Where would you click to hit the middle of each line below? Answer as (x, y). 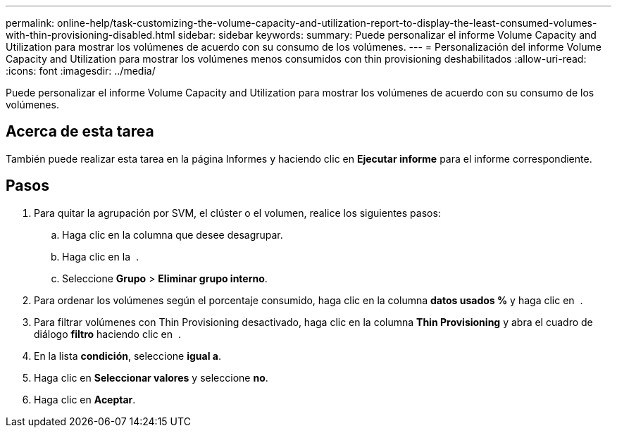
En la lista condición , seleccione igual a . (127, 356)
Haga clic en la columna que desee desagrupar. (173, 234)
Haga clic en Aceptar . (85, 399)
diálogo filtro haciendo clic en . (107, 334)
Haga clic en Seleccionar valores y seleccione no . (151, 377)
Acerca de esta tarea (80, 132)
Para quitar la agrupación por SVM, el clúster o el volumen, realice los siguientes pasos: (237, 213)
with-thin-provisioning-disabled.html (91, 35)
